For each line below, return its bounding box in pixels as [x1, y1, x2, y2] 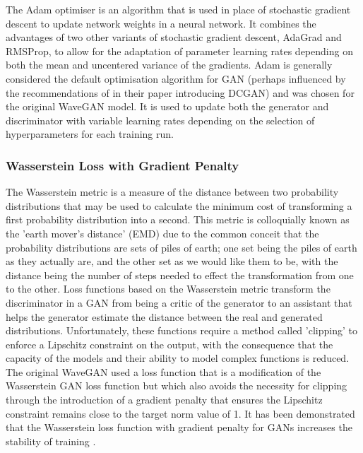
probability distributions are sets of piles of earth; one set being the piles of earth [6, 240, 357, 254]
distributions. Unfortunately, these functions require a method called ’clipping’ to [6, 323, 357, 338]
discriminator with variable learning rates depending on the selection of [6, 112, 315, 127]
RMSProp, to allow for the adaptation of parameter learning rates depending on [6, 43, 353, 58]
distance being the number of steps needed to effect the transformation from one [6, 267, 354, 282]
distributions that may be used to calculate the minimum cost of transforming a [6, 198, 352, 213]
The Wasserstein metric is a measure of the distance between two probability [6, 184, 339, 199]
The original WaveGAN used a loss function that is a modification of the [6, 364, 321, 379]
